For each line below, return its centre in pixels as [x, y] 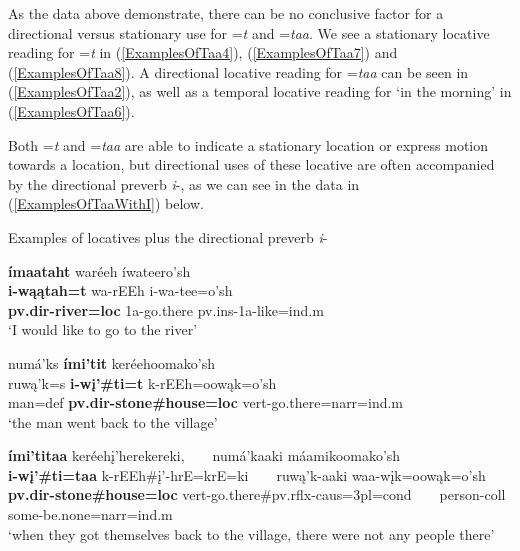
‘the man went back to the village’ [113, 421]
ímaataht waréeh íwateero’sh [99, 270]
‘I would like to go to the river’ [103, 329]
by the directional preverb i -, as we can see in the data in [184, 183]
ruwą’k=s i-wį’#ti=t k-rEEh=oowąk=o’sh [142, 382]
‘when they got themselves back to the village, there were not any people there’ [251, 533]
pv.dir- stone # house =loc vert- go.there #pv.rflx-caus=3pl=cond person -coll [257, 494]
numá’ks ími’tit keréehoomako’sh [111, 362]
